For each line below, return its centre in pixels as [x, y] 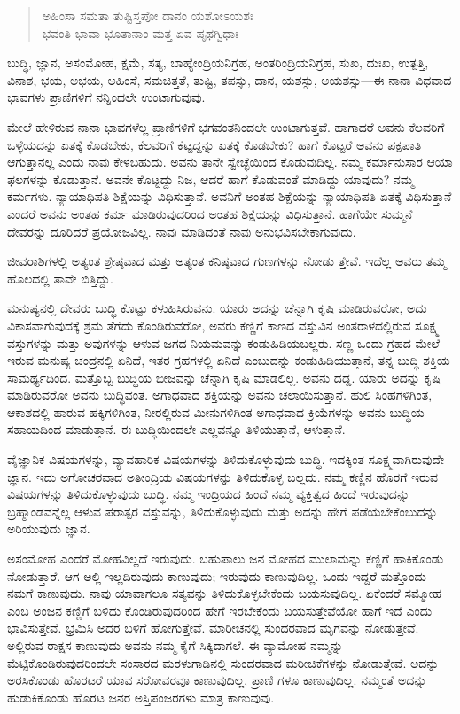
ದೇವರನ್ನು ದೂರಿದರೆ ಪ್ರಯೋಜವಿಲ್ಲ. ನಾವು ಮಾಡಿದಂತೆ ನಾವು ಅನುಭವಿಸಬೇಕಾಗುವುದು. [182, 231]
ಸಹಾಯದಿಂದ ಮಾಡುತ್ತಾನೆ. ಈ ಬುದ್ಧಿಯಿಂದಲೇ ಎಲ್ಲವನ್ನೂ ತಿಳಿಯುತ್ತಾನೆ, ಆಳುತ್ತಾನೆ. [176, 429]
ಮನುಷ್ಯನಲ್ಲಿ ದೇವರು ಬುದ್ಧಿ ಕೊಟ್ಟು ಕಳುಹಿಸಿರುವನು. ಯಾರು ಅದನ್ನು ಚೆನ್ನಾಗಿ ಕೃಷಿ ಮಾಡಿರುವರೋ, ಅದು [217, 308]
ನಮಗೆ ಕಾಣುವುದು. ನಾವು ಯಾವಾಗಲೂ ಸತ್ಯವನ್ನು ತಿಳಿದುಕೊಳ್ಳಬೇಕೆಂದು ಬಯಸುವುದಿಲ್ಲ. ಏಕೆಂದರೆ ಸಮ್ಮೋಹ [225, 593]
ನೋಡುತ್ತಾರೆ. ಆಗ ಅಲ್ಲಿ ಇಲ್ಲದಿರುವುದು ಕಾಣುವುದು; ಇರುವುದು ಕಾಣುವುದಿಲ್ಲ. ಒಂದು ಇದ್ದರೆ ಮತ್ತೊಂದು [217, 575]
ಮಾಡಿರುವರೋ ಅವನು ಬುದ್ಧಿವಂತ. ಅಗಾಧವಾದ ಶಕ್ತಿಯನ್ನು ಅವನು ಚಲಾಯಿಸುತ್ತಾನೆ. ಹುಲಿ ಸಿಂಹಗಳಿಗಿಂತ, [220, 395]
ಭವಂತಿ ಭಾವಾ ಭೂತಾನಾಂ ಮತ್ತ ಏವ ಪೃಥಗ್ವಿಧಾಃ [140, 32]
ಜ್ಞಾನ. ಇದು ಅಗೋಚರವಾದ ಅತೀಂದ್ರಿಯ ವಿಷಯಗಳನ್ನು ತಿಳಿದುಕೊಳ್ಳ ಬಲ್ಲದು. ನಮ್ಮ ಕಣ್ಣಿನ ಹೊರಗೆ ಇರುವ [222, 476]
